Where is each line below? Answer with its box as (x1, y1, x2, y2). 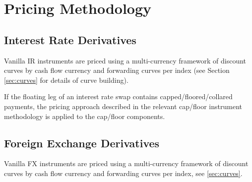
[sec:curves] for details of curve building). (4, 74, 128, 85)
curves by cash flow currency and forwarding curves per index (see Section (4, 65, 230, 75)
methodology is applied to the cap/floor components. (4, 111, 165, 121)
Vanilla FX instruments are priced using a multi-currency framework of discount (4, 158, 249, 169)
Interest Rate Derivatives (4, 32, 136, 47)
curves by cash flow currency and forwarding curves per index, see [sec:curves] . (4, 168, 243, 178)
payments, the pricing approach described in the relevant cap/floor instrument (4, 101, 242, 111)
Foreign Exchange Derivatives (4, 135, 160, 150)
